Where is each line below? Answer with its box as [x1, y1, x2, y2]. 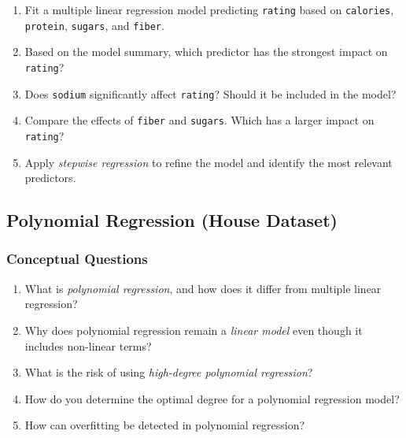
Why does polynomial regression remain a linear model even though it [24, 321, 363, 338]
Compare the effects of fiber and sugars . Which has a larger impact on [24, 112, 375, 128]
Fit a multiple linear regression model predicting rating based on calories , [24, 2, 394, 17]
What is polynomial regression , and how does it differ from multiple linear [24, 280, 382, 296]
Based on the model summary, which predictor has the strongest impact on [24, 43, 388, 60]
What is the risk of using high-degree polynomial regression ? [24, 364, 313, 380]
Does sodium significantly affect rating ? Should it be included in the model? [24, 85, 397, 102]
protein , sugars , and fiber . [24, 17, 164, 33]
